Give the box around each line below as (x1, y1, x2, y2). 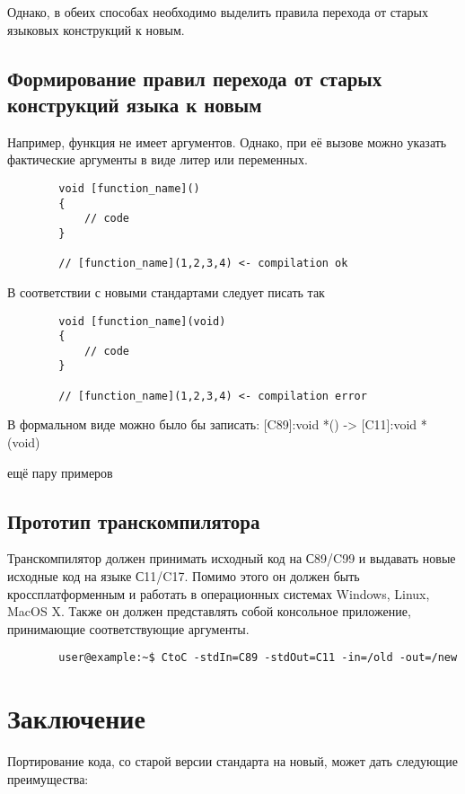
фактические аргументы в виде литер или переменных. (7, 150, 308, 169)
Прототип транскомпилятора (7, 507, 260, 534)
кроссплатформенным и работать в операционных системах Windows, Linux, (7, 584, 430, 603)
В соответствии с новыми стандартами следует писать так (7, 282, 325, 301)
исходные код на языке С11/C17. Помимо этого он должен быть (7, 567, 360, 586)
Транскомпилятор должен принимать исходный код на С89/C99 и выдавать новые (7, 549, 456, 568)
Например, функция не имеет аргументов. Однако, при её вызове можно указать (7, 132, 447, 151)
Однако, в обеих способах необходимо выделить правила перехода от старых (7, 3, 428, 21)
